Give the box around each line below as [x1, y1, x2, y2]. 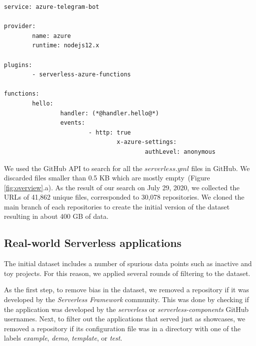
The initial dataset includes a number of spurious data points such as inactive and [4, 258, 252, 269]
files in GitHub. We [191, 163, 250, 173]
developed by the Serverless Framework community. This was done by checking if [4, 294, 249, 305]
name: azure [32, 32, 71, 39]
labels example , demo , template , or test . [4, 333, 123, 343]
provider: [4, 23, 36, 30]
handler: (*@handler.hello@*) [60, 109, 159, 117]
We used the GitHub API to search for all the [4, 163, 142, 173]
